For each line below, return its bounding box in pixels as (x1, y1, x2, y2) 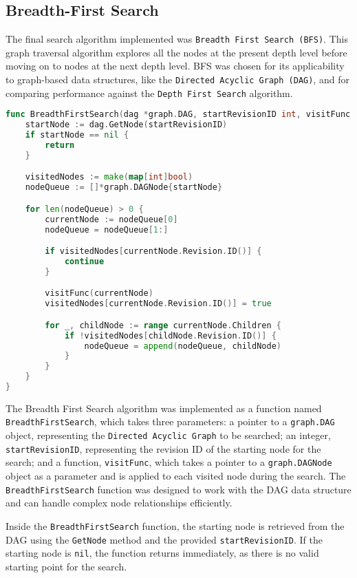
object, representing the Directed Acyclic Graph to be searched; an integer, (6, 428, 331, 442)
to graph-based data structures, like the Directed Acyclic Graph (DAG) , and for (6, 72, 349, 87)
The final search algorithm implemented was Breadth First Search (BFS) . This (6, 32, 348, 46)
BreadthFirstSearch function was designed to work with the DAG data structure (6, 482, 351, 496)
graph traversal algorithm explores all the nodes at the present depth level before (6, 45, 347, 59)
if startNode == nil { (25, 130, 129, 140)
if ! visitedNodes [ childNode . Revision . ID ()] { (64, 330, 277, 341)
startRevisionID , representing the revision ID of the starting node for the (6, 441, 321, 456)
